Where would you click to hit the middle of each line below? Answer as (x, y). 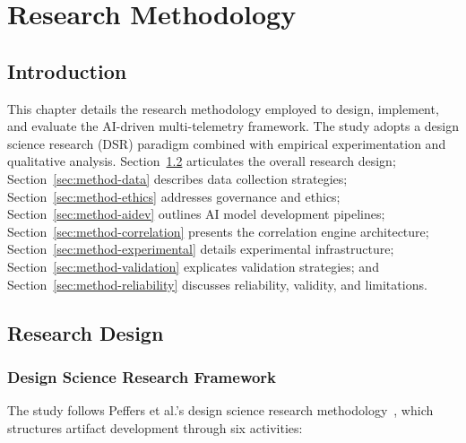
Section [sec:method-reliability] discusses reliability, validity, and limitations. (217, 284)
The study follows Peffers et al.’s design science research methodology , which (220, 410)
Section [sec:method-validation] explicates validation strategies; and (193, 266)
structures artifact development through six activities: (155, 427)
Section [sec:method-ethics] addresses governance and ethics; (174, 196)
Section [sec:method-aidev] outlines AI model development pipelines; (196, 214)
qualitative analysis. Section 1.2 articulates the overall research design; (202, 161)
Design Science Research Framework (142, 376)
